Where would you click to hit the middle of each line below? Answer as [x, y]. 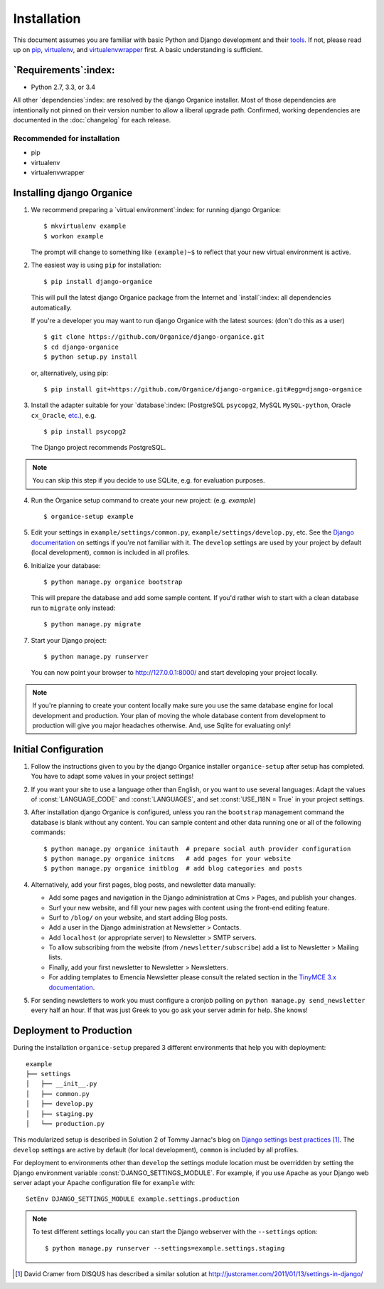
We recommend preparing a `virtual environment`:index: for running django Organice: [156, 209]
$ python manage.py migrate [92, 624]
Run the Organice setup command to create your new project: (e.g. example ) [143, 500]
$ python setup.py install [91, 357]
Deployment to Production [73, 1031]
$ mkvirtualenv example [85, 226]
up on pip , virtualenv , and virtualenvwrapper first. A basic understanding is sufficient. [138, 49]
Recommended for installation [66, 138]
